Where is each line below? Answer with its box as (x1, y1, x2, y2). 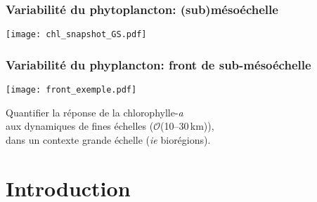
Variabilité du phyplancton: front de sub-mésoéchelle (6, 55, 311, 73)
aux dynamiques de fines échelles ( (6, 119, 154, 133)
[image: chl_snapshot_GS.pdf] (6, 29, 147, 40)
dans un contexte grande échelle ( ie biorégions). (6, 132, 211, 147)
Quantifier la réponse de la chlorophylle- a (6, 105, 183, 119)
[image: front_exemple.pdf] (6, 85, 137, 95)
